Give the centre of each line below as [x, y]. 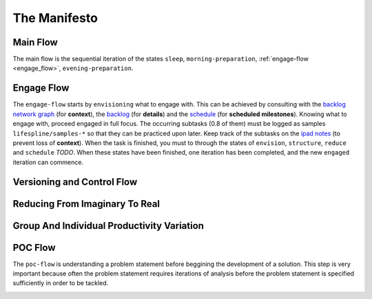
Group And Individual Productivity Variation [108, 226]
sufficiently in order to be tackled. [61, 283]
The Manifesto [55, 18]
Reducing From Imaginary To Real [86, 204]
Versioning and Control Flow [75, 182]
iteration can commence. [48, 162]
